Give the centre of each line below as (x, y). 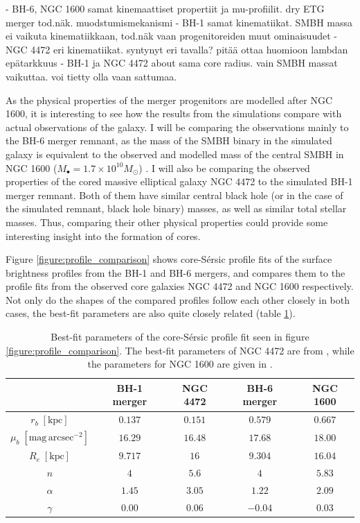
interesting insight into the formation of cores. (103, 235)
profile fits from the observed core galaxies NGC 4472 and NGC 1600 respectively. (180, 286)
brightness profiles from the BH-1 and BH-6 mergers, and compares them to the (175, 272)
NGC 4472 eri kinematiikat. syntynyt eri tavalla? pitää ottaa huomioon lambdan (177, 49)
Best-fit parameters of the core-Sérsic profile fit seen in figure (180, 337)
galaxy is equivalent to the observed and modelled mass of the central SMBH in (175, 154)
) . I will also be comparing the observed (224, 168)
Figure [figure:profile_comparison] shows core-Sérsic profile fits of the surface (169, 259)
